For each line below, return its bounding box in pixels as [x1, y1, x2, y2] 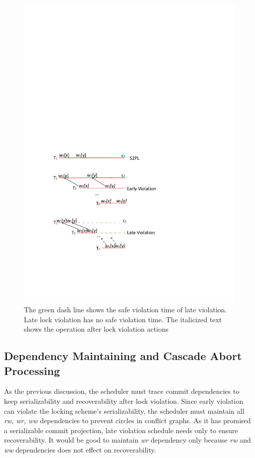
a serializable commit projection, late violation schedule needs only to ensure [4, 425, 238, 435]
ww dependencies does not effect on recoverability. [4, 445, 156, 455]
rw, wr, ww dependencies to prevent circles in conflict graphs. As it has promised [4, 415, 251, 426]
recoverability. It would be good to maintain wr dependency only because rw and [4, 435, 251, 445]
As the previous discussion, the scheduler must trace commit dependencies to [4, 386, 240, 396]
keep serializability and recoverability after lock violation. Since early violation [4, 396, 244, 406]
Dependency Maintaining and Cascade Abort [4, 348, 242, 364]
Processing [4, 363, 60, 378]
